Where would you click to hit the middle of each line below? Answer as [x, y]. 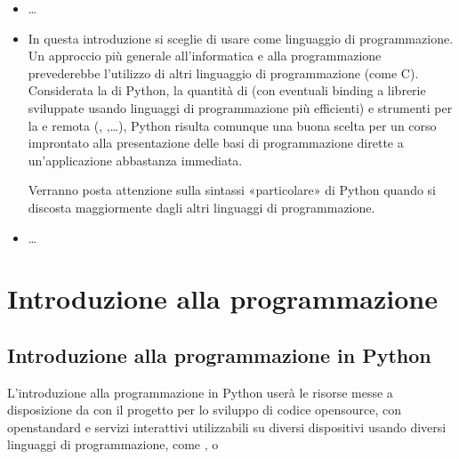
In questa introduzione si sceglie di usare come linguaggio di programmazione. [241, 38]
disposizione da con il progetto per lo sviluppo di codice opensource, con [205, 410]
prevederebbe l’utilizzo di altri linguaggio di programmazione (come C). [223, 72]
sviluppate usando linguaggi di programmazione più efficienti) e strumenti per [240, 107]
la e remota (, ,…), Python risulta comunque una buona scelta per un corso [232, 125]
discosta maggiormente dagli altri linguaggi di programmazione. [201, 207]
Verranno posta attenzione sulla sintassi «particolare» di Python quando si [232, 190]
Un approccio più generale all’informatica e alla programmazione [205, 56]
